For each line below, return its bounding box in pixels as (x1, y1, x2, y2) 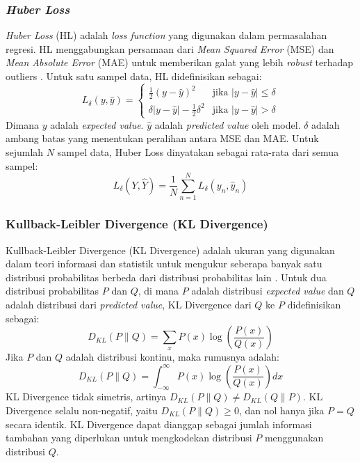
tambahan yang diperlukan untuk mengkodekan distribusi (6, 430, 252, 445)
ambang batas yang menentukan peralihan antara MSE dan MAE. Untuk (6, 131, 319, 146)
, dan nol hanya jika (238, 402, 325, 417)
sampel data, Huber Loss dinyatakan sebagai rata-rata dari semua (57, 145, 339, 159)
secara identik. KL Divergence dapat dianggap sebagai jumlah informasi (6, 416, 312, 431)
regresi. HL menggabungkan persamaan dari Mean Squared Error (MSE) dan (6, 41, 334, 56)
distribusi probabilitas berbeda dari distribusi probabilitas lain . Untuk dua (6, 269, 327, 284)
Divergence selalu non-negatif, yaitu (6, 402, 158, 417)
